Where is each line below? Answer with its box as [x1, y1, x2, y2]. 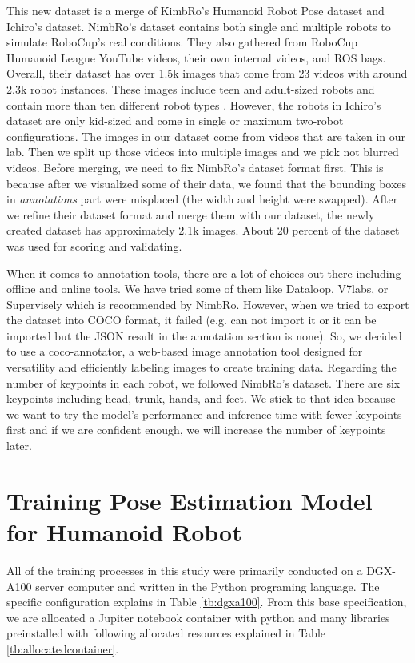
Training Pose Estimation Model [6, 484, 373, 516]
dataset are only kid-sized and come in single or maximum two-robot [6, 112, 344, 129]
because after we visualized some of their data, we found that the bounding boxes [6, 175, 407, 191]
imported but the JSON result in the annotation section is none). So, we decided [6, 327, 402, 344]
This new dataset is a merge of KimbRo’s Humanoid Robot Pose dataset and [6, 2, 385, 18]
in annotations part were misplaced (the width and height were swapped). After [6, 191, 398, 207]
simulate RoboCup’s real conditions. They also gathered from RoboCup [6, 34, 358, 50]
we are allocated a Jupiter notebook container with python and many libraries [6, 609, 390, 625]
